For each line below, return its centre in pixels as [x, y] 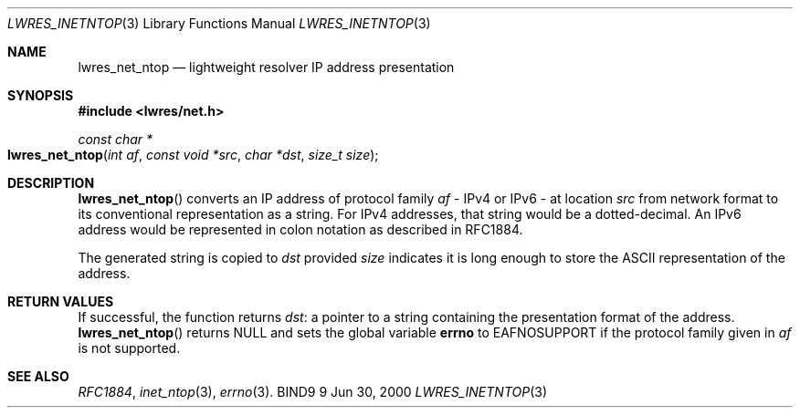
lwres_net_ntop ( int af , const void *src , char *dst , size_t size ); [193, 155]
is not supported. [129, 348]
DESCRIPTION [51, 183]
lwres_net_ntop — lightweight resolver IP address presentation [266, 67]
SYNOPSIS [41, 95]
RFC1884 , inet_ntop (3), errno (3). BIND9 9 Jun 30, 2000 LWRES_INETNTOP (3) [313, 392]
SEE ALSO [38, 376]
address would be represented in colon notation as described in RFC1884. [300, 229]
